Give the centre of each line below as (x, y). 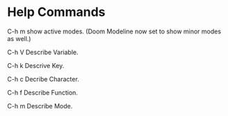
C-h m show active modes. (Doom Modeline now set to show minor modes (114, 31)
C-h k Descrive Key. (36, 65)
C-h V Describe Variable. (43, 52)
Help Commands (56, 12)
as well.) (19, 38)
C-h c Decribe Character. (43, 79)
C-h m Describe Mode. (40, 106)
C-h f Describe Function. (43, 92)
